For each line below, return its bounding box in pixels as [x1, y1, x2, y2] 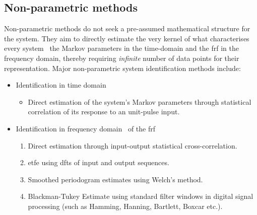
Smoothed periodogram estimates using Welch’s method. [28, 174, 203, 184]
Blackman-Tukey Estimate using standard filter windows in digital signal [28, 191, 253, 201]
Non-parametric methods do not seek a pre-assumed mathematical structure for [4, 23, 250, 34]
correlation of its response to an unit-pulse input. [28, 106, 180, 117]
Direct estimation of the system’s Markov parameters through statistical [28, 96, 251, 107]
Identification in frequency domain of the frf [16, 123, 156, 133]
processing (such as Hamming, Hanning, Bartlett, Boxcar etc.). [28, 200, 223, 211]
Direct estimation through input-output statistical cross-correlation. [28, 140, 237, 151]
